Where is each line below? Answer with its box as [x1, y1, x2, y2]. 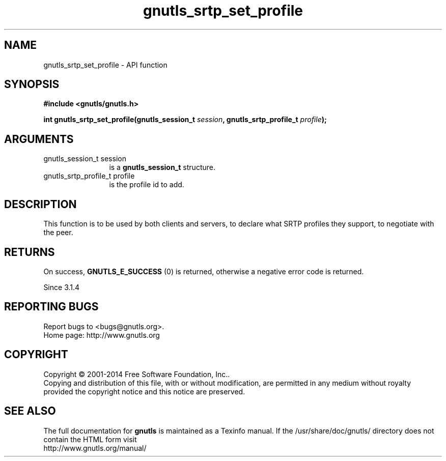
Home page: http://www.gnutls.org [43, 330, 160, 339]
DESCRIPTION [4, 197, 77, 211]
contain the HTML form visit [43, 435, 137, 444]
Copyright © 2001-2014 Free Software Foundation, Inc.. [43, 369, 230, 379]
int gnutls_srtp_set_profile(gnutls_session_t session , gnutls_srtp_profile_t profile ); [43, 115, 327, 124]
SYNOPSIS [4, 78, 60, 91]
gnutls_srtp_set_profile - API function [43, 60, 168, 69]
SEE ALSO [4, 405, 56, 418]
